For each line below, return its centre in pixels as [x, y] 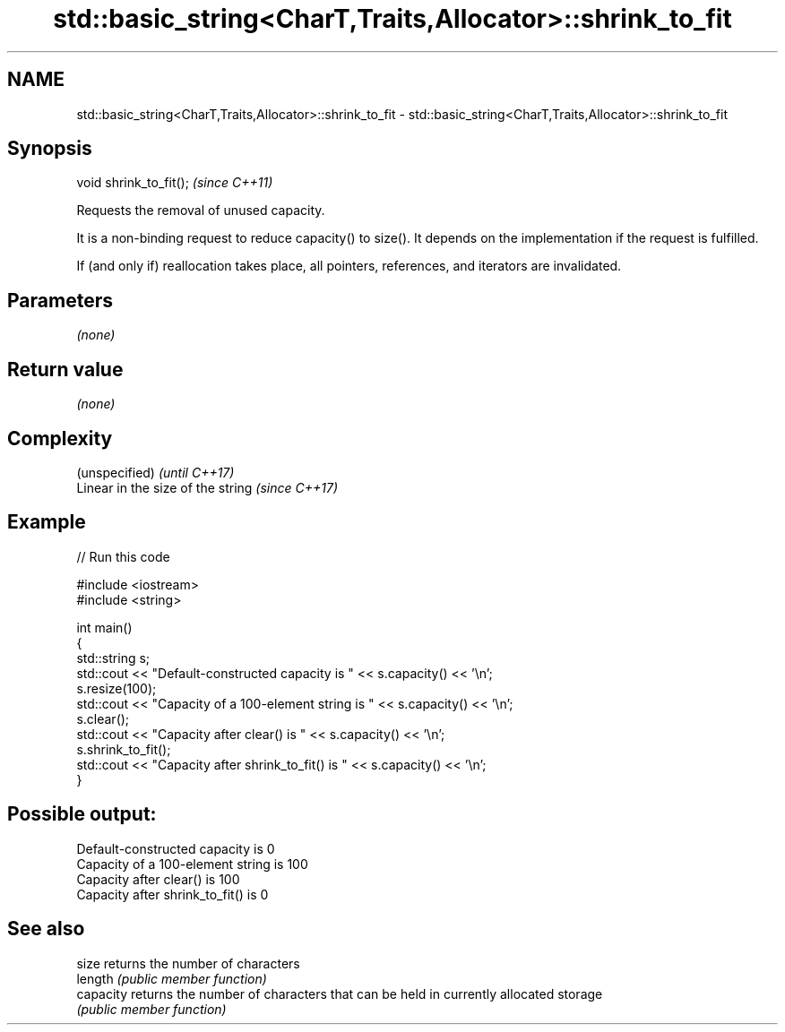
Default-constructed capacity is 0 [176, 848]
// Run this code [123, 556]
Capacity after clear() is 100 [158, 879]
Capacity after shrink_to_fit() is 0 [173, 894]
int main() [104, 627]
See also [46, 929]
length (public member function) [172, 978]
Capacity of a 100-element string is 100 [192, 864]
